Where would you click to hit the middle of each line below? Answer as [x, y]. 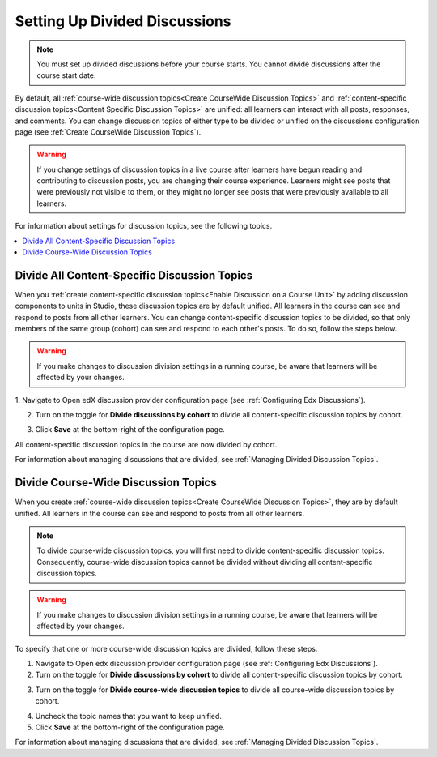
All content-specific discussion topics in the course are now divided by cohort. [146, 444]
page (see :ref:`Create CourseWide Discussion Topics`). [108, 132]
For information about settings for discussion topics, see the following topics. [144, 226]
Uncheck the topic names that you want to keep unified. [129, 716]
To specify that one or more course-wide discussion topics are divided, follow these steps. [166, 648]
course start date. [66, 75]
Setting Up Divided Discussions [123, 21]
